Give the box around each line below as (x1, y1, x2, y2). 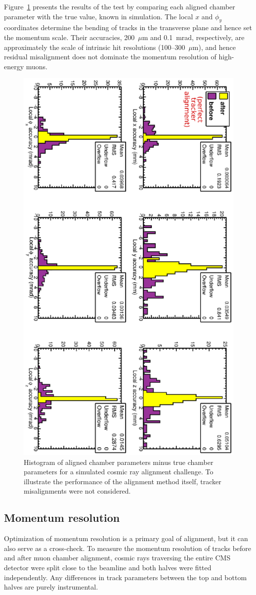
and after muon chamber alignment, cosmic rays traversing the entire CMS (4, 552, 231, 563)
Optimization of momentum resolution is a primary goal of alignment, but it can (4, 533, 248, 544)
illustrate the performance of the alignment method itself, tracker (24, 476, 221, 486)
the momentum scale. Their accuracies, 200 (4, 32, 135, 42)
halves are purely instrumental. (4, 582, 98, 592)
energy (4, 61, 24, 71)
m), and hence (192, 42, 236, 52)
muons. (26, 61, 48, 71)
